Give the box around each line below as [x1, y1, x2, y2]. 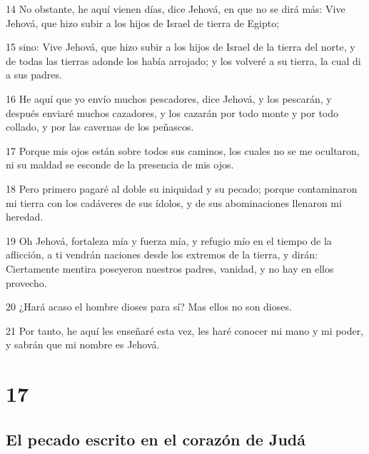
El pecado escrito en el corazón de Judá [6, 428, 305, 450]
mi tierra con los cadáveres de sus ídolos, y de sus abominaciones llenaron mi [6, 195, 342, 210]
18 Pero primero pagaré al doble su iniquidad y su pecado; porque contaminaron [6, 181, 358, 196]
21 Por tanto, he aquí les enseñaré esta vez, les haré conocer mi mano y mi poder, [6, 323, 364, 338]
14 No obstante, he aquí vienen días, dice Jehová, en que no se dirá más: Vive [6, 1, 345, 16]
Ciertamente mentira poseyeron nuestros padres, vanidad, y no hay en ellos [6, 261, 334, 276]
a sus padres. [6, 67, 62, 82]
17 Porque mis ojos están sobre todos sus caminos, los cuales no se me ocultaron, [6, 143, 360, 158]
